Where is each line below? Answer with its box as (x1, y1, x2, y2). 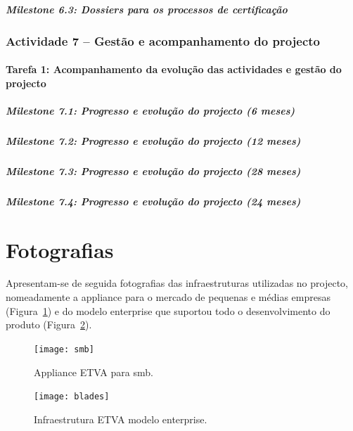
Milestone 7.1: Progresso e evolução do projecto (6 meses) (6, 103, 295, 117)
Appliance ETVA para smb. (34, 364, 153, 379)
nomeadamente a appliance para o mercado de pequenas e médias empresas (6, 290, 330, 304)
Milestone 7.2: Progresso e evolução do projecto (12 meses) (6, 133, 301, 148)
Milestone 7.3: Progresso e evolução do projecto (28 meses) (6, 163, 301, 178)
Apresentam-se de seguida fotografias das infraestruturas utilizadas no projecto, (6, 276, 348, 290)
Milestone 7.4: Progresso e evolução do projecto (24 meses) (6, 193, 301, 208)
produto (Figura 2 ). (6, 317, 92, 332)
